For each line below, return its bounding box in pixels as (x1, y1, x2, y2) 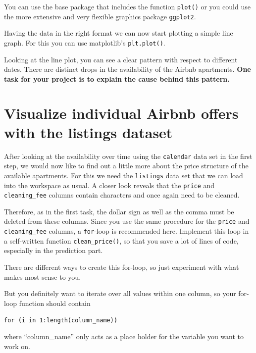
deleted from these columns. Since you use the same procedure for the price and (4, 216, 250, 226)
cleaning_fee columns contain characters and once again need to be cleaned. (4, 190, 240, 200)
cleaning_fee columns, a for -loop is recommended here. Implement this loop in (4, 226, 249, 236)
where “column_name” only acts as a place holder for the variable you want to (4, 331, 244, 342)
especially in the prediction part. (4, 245, 103, 255)
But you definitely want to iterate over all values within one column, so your (4, 288, 236, 299)
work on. (4, 341, 30, 351)
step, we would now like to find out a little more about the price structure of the (4, 160, 249, 171)
